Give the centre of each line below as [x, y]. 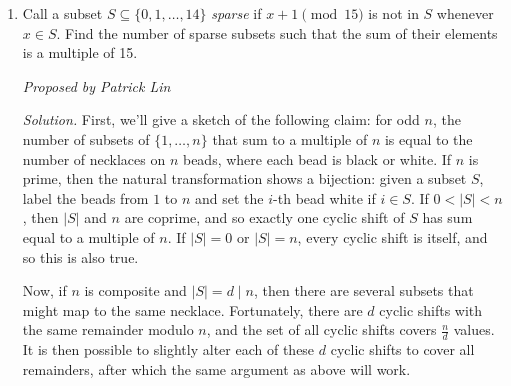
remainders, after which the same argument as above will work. [216, 368]
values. [474, 329]
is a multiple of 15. [80, 52]
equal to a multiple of [88, 236]
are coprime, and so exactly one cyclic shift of [264, 217]
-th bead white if [324, 197]
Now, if [44, 290]
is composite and [135, 290]
